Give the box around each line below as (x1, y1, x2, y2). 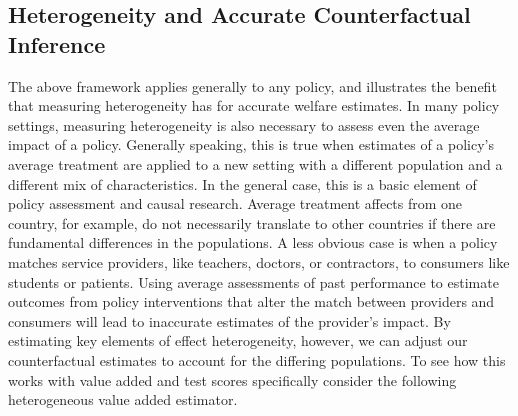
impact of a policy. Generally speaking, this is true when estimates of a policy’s (8, 134, 494, 155)
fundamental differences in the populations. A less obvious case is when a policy (8, 232, 498, 253)
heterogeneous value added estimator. (8, 389, 238, 410)
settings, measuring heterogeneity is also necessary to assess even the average (8, 114, 480, 135)
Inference (8, 28, 106, 59)
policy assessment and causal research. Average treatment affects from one (8, 193, 463, 214)
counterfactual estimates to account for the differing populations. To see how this (8, 349, 506, 370)
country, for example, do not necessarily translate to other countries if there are (8, 212, 496, 233)
